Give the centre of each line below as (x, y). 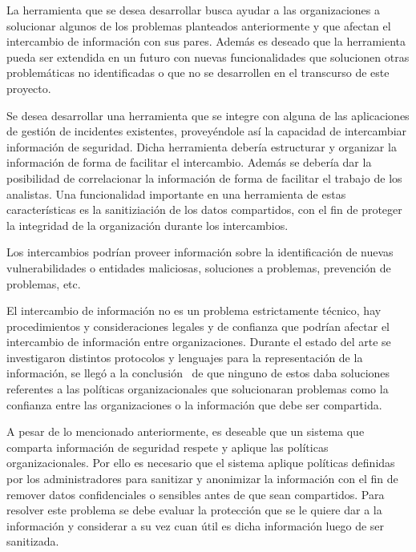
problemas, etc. (44, 283)
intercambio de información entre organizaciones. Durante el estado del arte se (199, 342)
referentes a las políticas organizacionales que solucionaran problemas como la (198, 389)
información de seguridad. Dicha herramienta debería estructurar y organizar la (202, 146)
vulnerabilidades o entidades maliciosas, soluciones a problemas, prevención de (199, 267)
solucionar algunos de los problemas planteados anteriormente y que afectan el (199, 25)
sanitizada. (33, 541)
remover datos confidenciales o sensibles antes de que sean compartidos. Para (196, 494)
